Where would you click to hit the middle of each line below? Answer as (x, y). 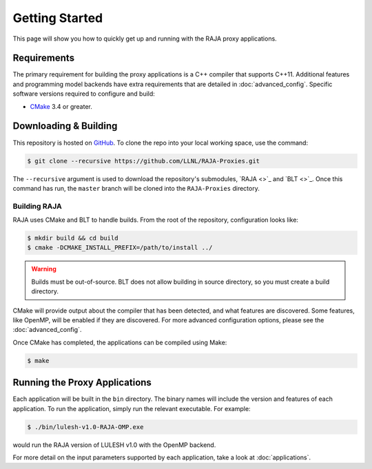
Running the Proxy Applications (82, 383)
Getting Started (58, 18)
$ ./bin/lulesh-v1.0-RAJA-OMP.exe (85, 427)
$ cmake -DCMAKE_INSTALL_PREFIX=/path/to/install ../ (120, 248)
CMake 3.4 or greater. (61, 106)
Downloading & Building (65, 126)
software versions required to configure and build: (84, 94)
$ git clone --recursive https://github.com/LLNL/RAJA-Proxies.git (144, 161)
